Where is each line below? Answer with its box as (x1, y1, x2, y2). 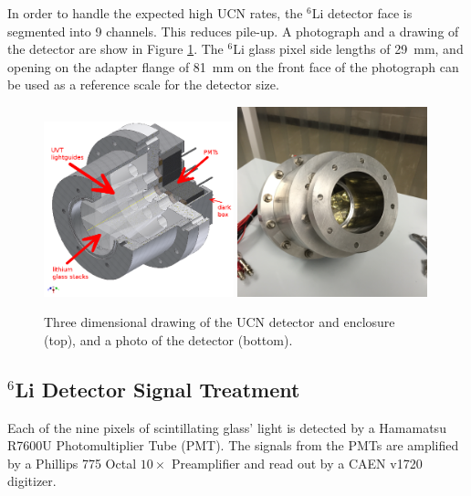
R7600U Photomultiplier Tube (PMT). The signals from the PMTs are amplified (7, 436, 459, 455)
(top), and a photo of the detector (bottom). (44, 330, 293, 349)
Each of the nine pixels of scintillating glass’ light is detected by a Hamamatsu (7, 417, 446, 437)
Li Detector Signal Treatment (15, 375, 300, 403)
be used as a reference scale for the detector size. (7, 75, 279, 94)
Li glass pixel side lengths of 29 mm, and (233, 39, 464, 58)
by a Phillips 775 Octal (7, 453, 137, 472)
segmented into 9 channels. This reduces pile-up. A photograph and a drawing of (7, 21, 459, 40)
